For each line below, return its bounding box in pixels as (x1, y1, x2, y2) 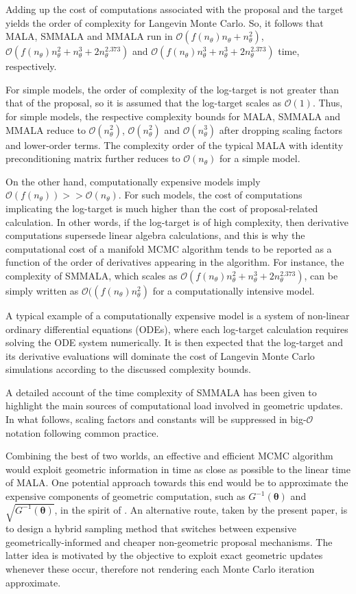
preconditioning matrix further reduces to (5, 151, 180, 165)
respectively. (5, 59, 57, 73)
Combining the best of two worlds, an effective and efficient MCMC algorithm (5, 448, 333, 463)
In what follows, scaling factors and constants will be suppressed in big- (5, 412, 307, 426)
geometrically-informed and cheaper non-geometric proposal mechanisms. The (5, 534, 333, 549)
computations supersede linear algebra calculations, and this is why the (5, 228, 305, 242)
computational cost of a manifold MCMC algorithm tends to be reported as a (5, 241, 332, 255)
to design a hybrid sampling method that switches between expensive (5, 521, 296, 536)
